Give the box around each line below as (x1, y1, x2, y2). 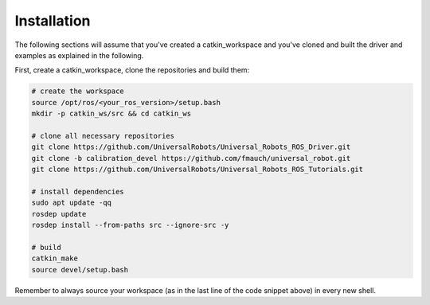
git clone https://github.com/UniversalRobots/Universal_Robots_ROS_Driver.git (31, 143, 351, 151)
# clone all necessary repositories (31, 131, 175, 140)
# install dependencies (31, 187, 125, 196)
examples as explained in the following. (14, 50, 144, 60)
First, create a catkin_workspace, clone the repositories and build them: (14, 65, 250, 75)
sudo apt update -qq (31, 198, 111, 207)
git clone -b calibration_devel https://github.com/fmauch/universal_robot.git (31, 154, 351, 162)
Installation (14, 12, 91, 29)
